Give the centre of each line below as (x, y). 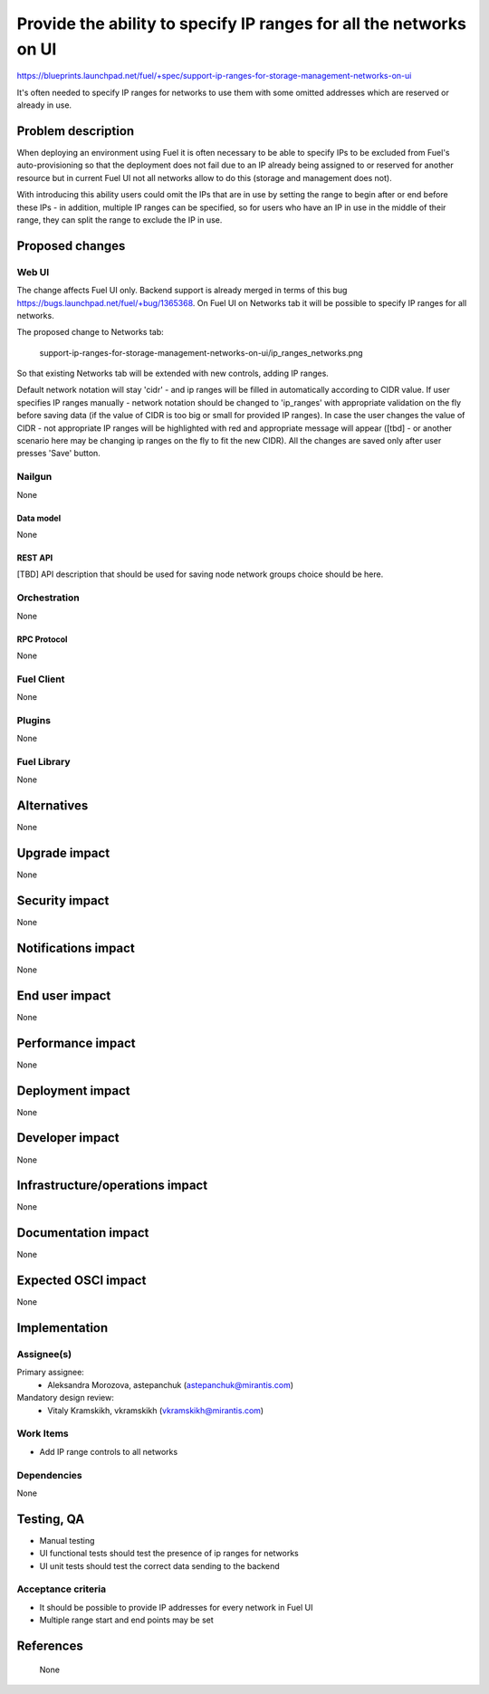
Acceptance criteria (62, 1589)
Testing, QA (51, 1519)
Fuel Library (43, 761)
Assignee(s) (44, 1354)
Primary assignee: (51, 1373)
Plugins (34, 720)
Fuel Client (41, 679)
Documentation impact (83, 1233)
